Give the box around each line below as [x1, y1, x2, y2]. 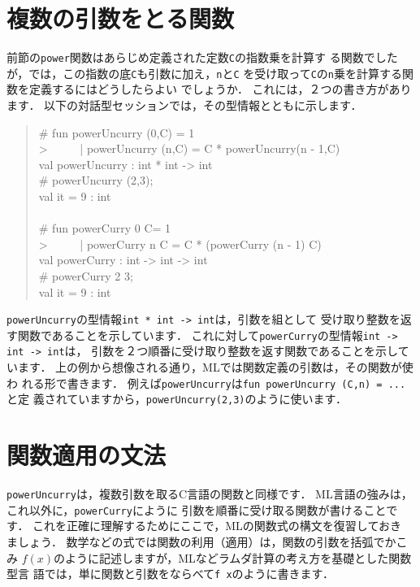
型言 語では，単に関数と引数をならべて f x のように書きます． [6, 565, 335, 582]
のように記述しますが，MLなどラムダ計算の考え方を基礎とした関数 [54, 549, 412, 566]
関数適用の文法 [6, 438, 167, 472]
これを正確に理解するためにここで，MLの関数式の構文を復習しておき [32, 517, 402, 534]
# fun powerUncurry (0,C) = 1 [38, 124, 195, 141]
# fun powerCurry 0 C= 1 [38, 220, 171, 237]
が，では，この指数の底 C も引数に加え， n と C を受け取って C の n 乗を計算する [6, 64, 402, 81]
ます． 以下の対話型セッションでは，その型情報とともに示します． [6, 97, 362, 114]
